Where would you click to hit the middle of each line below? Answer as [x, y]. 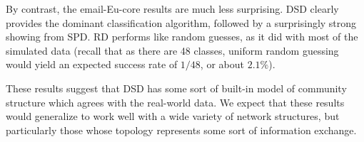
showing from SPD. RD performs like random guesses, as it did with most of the [182, 37]
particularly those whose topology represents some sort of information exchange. [181, 130]
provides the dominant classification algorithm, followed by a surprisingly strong [181, 22]
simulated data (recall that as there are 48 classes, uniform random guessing [172, 50]
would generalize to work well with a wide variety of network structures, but [173, 116]
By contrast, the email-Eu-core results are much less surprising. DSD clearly [172, 9]
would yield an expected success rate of [92, 64]
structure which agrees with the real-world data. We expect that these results [175, 102]
